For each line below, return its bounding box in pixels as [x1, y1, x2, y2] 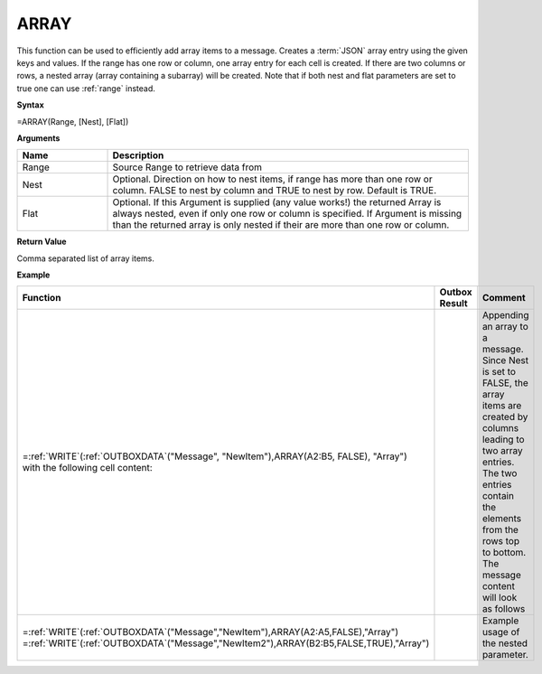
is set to [481, 366, 517, 379]
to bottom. [481, 547, 527, 559]
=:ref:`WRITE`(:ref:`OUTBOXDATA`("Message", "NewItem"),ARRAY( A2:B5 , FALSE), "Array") [22, 450, 408, 463]
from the [481, 524, 519, 537]
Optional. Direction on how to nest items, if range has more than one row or [112, 173, 433, 185]
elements [481, 512, 522, 525]
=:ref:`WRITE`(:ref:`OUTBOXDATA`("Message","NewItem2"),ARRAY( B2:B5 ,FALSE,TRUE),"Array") [22, 637, 430, 650]
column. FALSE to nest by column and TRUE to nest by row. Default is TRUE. [112, 184, 437, 197]
